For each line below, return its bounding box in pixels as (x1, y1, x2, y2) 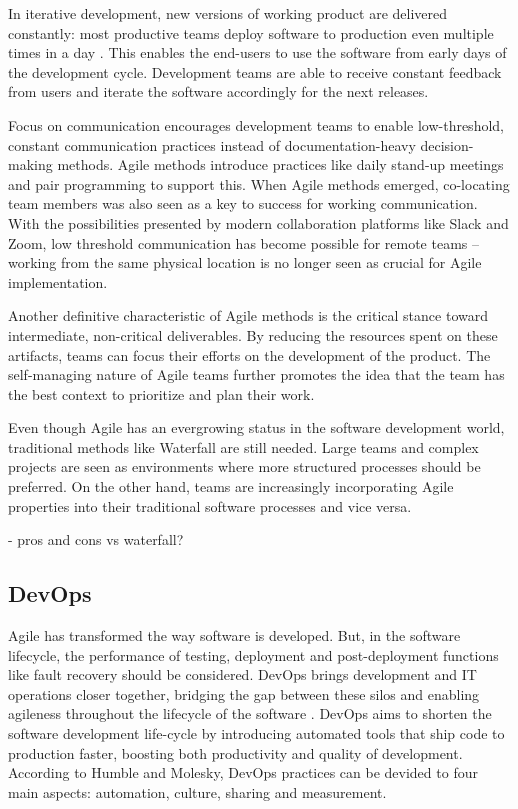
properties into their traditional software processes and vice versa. (8, 495, 412, 516)
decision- (420, 134, 474, 155)
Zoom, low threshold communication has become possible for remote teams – (8, 232, 480, 253)
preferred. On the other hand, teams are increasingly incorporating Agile (8, 476, 454, 497)
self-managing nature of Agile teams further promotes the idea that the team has (8, 364, 505, 385)
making (8, 154, 53, 175)
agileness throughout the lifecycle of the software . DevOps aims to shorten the (8, 703, 492, 724)
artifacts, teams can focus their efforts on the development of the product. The (8, 344, 491, 365)
